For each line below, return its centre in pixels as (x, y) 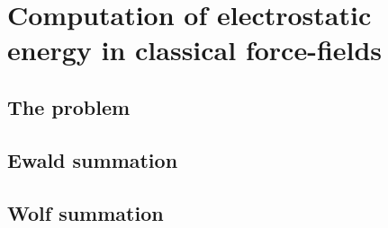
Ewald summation (93, 159)
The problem (69, 106)
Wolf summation (86, 212)
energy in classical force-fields (195, 50)
